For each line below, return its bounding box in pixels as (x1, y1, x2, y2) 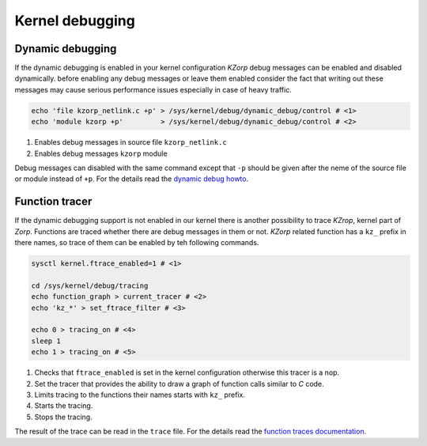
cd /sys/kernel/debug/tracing (31, 281, 149, 290)
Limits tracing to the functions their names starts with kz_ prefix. (34, 390, 245, 399)
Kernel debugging (14, 12, 136, 29)
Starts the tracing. (34, 401, 93, 410)
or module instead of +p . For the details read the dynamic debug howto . (14, 174, 249, 183)
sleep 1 (31, 336, 61, 346)
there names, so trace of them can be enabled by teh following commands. (14, 238, 259, 248)
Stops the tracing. (34, 412, 93, 421)
